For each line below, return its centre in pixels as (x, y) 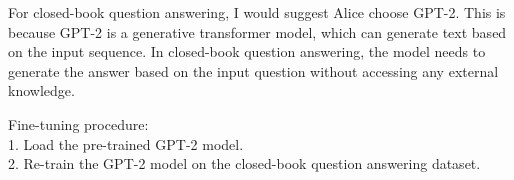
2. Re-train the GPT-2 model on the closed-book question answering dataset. (244, 163)
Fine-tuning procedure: (78, 123)
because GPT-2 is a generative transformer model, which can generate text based (257, 31)
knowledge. (41, 90)
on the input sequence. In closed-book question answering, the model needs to (247, 51)
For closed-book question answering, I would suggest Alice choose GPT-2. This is (257, 12)
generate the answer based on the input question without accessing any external (253, 70)
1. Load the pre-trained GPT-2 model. (126, 143)
